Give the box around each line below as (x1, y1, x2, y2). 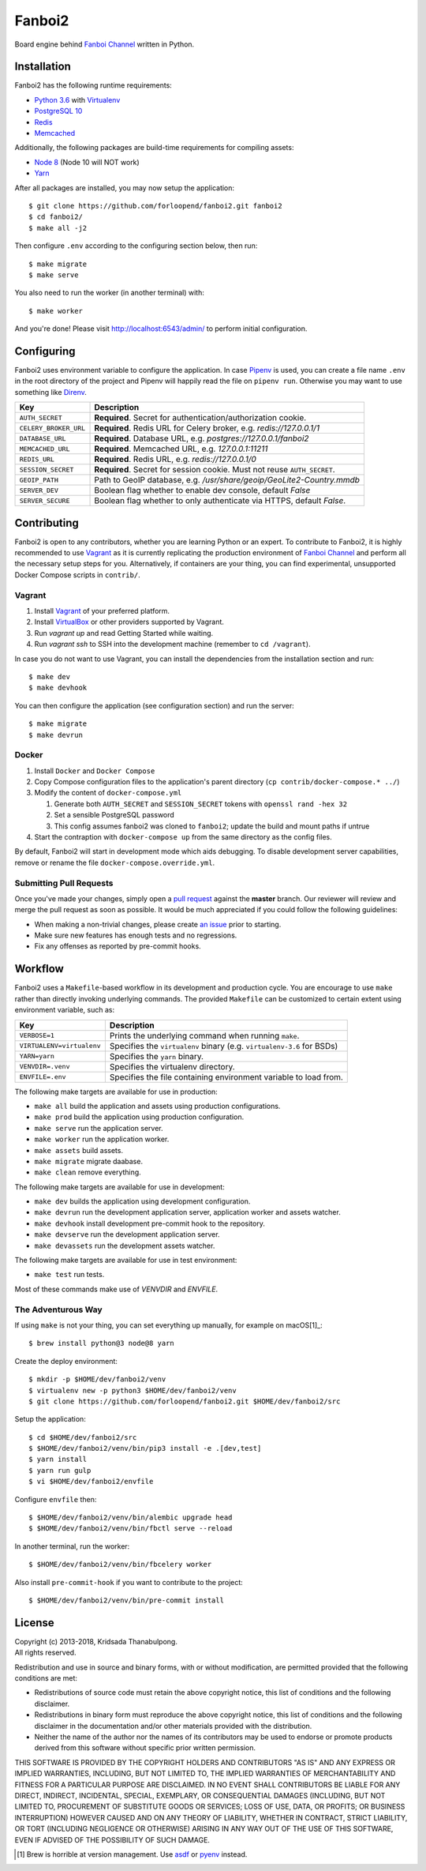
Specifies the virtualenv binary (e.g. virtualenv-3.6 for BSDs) (109, 1040, 338, 1051)
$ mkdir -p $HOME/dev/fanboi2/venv (28, 1375, 166, 1384)
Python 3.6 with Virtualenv (34, 95, 121, 104)
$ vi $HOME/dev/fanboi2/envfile (28, 1477, 154, 1486)
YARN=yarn (19, 1052, 55, 1061)
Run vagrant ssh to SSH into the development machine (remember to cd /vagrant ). (34, 640, 311, 649)
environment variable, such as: (14, 1005, 114, 1015)
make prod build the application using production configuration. (34, 1112, 245, 1121)
